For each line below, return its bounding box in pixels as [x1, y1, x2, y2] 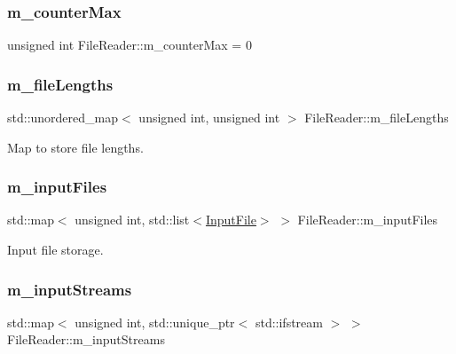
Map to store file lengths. [7, 138, 144, 156]
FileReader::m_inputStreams [7, 330, 165, 349]
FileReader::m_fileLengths [304, 108, 449, 127]
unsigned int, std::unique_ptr [75, 312, 235, 331]
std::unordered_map [7, 108, 119, 127]
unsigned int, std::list [75, 210, 190, 229]
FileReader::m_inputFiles [297, 210, 438, 229]
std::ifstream [255, 312, 323, 331]
